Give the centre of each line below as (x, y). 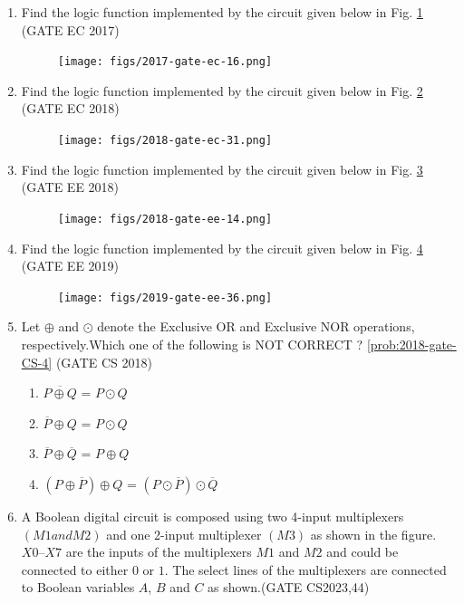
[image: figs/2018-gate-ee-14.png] (165, 219)
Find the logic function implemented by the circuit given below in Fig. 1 (222, 12)
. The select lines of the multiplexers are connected (305, 569)
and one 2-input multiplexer (184, 534)
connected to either (75, 569)
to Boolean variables (78, 587)
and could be (362, 552)
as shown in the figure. (373, 534)
